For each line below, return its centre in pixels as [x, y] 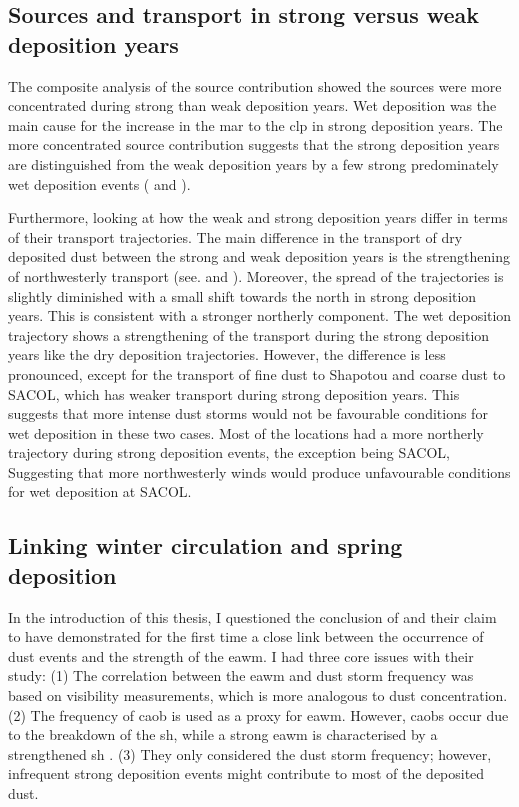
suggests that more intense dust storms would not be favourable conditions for [248, 413]
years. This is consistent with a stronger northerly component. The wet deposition [260, 315]
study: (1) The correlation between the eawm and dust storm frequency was [241, 675]
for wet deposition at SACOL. [100, 491]
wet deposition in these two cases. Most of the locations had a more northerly [246, 432]
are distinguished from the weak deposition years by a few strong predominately [253, 163]
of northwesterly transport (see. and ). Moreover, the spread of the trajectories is [256, 275]
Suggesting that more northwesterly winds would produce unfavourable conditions [259, 471]
